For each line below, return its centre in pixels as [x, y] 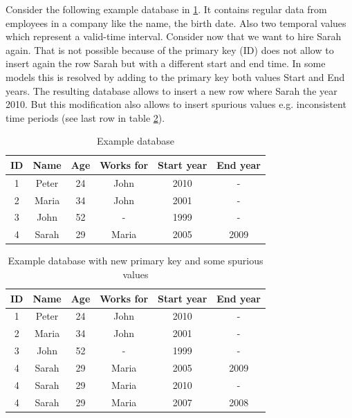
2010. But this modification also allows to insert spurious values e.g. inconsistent [176, 104]
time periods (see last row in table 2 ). [85, 117]
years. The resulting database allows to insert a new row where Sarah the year [172, 90]
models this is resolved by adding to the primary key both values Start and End [175, 76]
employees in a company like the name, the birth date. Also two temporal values [176, 22]
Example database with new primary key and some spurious [136, 261]
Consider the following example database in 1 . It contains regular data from [166, 9]
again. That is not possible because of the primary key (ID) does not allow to [170, 49]
